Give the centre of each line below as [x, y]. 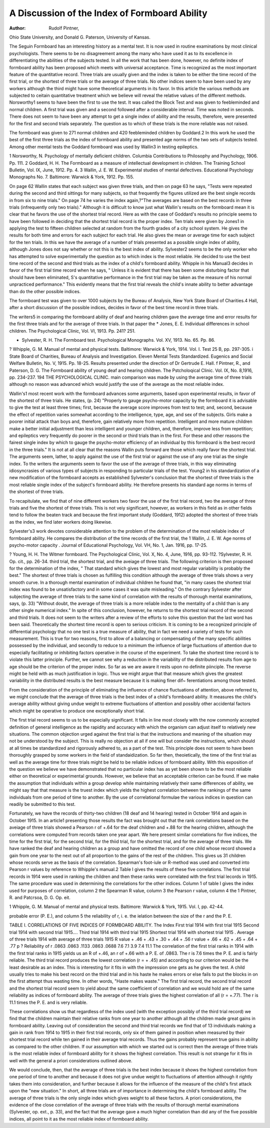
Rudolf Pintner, [64, 28]
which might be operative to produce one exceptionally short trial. [77, 711]
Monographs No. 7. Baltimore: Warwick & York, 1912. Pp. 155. [72, 177]
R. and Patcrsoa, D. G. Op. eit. [40, 897]
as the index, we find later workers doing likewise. [61, 522]
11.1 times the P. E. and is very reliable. [48, 1002]
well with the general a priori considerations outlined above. [71, 1060]
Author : [17, 28]
